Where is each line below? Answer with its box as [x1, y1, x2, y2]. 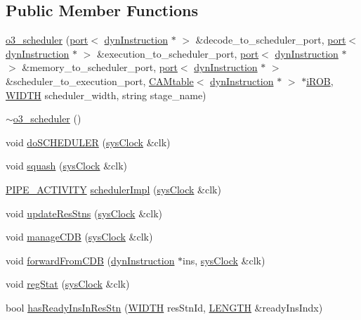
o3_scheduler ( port [6, 32, 88, 47]
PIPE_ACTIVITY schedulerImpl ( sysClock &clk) [6, 181, 221, 196]
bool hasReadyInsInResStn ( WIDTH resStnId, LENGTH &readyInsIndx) [6, 300, 323, 314]
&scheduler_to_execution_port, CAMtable [6, 73, 194, 88]
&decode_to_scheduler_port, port [195, 32, 346, 47]
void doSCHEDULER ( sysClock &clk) [6, 134, 171, 149]
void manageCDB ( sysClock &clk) [6, 229, 153, 244]
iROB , [306, 73, 334, 88]
